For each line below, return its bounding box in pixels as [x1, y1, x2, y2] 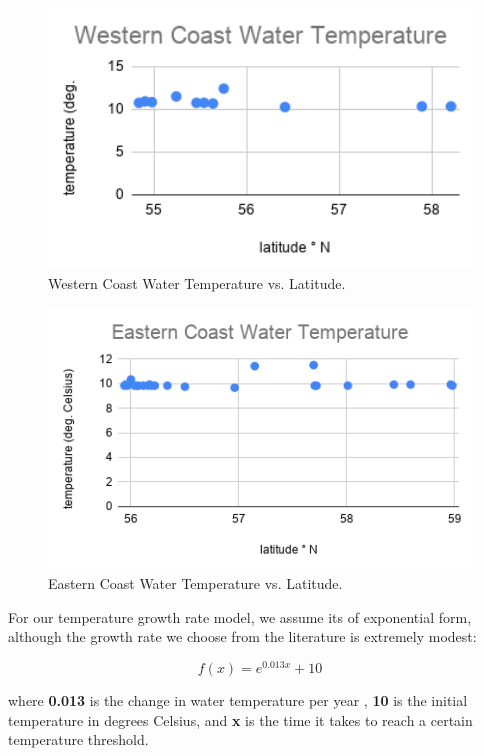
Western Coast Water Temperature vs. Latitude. [48, 272, 346, 293]
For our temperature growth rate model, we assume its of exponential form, [8, 606, 472, 627]
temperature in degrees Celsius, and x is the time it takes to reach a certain [8, 709, 473, 730]
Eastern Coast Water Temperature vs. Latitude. [48, 573, 343, 594]
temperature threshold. [8, 729, 149, 750]
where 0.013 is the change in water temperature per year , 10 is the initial [8, 690, 468, 711]
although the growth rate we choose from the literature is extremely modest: [8, 626, 477, 647]
